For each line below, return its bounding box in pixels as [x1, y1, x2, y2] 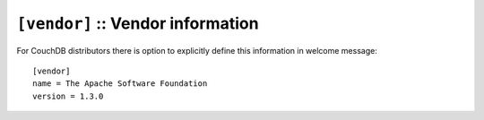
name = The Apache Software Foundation [32, 79, 208, 89]
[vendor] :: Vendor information [16, 13, 259, 33]
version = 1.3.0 [32, 90, 104, 101]
